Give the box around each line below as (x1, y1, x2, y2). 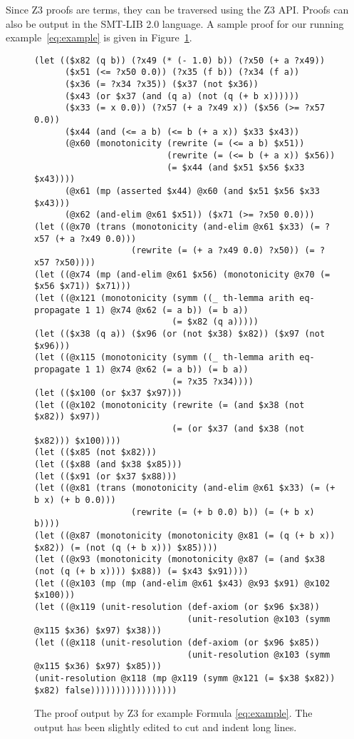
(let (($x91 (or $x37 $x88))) (34, 471, 177, 481)
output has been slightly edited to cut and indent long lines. (34, 719, 297, 734)
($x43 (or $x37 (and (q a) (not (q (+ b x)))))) (64, 91, 300, 101)
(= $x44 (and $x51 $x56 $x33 (167, 162, 305, 173)
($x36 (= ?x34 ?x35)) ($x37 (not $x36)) (64, 79, 259, 90)
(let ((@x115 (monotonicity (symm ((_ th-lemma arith (34, 352, 295, 363)
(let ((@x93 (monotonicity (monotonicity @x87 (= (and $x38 (34, 554, 326, 565)
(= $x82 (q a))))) (172, 317, 259, 327)
